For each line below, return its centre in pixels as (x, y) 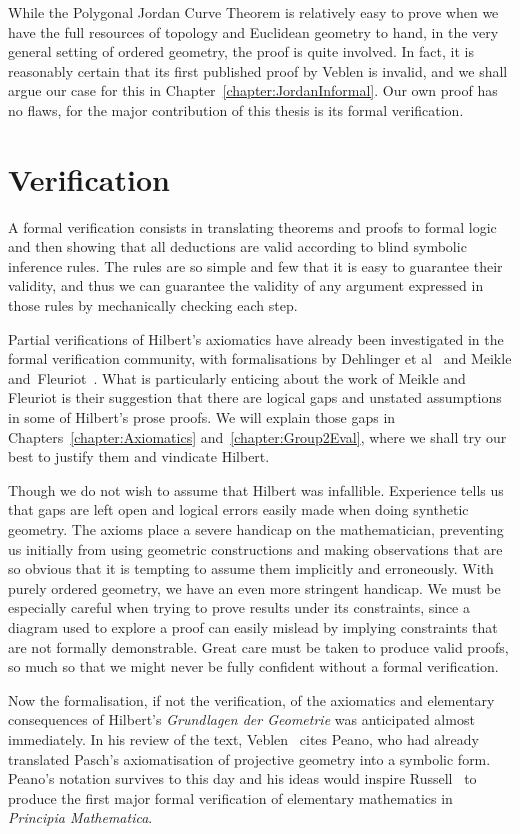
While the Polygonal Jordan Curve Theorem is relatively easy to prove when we (253, 12)
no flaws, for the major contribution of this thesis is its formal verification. (236, 109)
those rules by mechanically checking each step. (153, 305)
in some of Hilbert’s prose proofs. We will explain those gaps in (202, 417)
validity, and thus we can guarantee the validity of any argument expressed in (246, 285)
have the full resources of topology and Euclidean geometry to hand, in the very (253, 31)
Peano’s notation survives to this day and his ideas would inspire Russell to (242, 778)
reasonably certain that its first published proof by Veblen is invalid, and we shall (258, 70)
